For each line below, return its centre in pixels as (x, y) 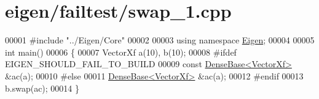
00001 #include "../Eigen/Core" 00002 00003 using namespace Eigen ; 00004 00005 (160, 40)
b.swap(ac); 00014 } (42, 88)
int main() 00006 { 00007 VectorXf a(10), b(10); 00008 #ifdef (121, 52)
